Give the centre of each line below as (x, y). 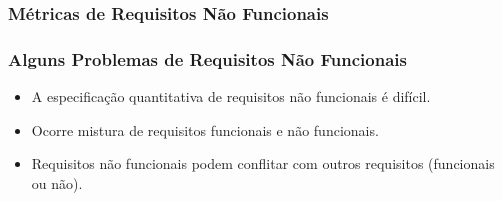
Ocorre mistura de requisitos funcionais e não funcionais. (205, 129)
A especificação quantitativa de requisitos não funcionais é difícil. (231, 96)
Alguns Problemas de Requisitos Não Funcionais (207, 58)
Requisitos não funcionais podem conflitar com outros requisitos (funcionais (263, 163)
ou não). (57, 182)
